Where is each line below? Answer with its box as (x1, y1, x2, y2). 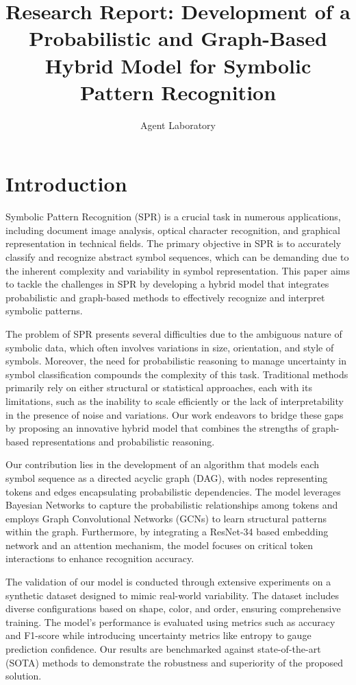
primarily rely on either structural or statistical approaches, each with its (5, 380, 312, 395)
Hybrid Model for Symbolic (44, 51, 311, 79)
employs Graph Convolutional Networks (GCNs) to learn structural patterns (5, 511, 327, 525)
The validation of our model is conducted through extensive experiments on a (5, 574, 331, 589)
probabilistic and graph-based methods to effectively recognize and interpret (5, 290, 325, 304)
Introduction (5, 170, 127, 198)
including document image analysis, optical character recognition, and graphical (5, 222, 340, 237)
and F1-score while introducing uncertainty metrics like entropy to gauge (5, 628, 311, 642)
